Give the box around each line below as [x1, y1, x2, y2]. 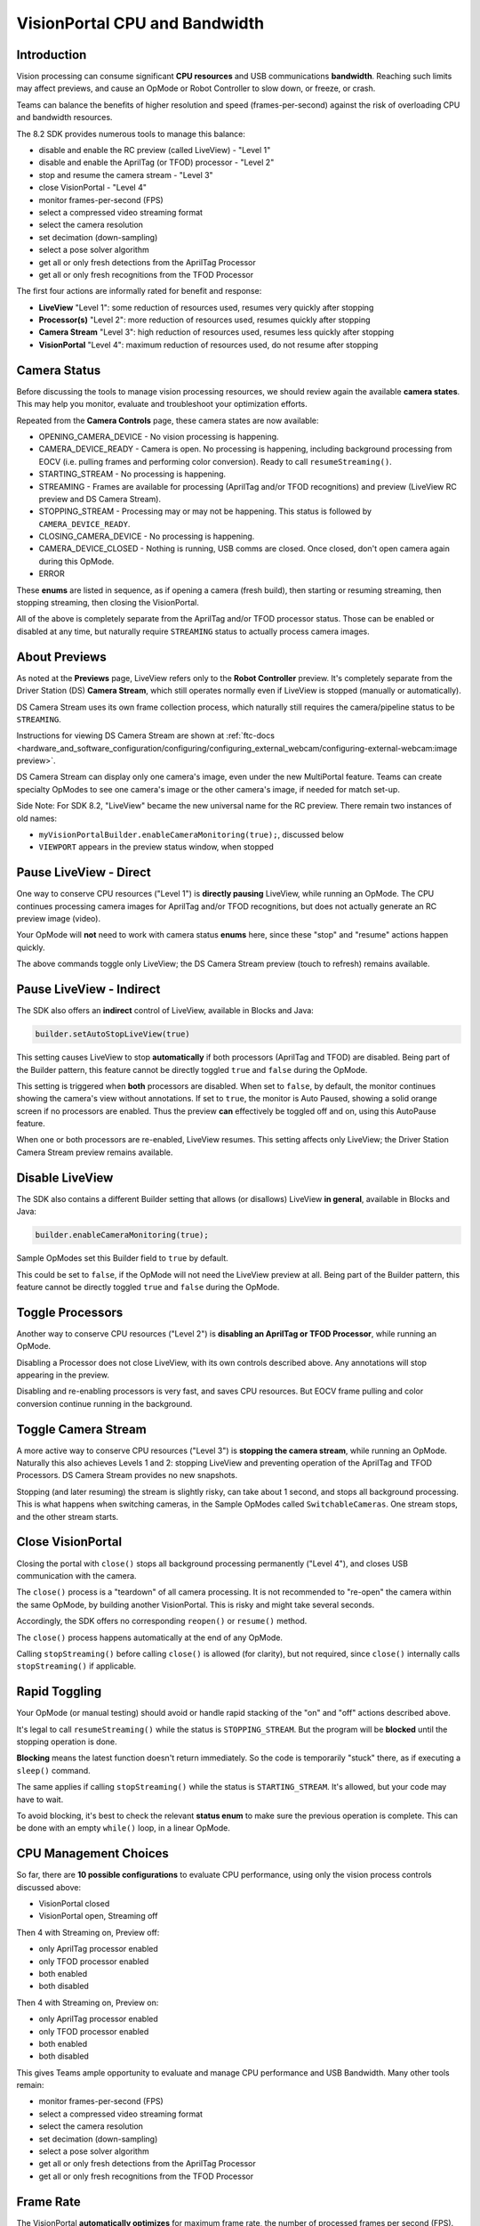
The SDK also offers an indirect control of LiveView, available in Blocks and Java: [16, 1005, 315, 1016]
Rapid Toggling [16, 1684, 102, 1700]
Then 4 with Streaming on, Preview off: [16, 1927, 160, 1938]
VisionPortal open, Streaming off [38, 1911, 158, 1921]
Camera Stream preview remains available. [16, 1147, 173, 1158]
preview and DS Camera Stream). [38, 493, 162, 504]
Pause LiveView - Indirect [16, 982, 161, 997]
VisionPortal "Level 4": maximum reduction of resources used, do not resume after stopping [38, 339, 379, 350]
